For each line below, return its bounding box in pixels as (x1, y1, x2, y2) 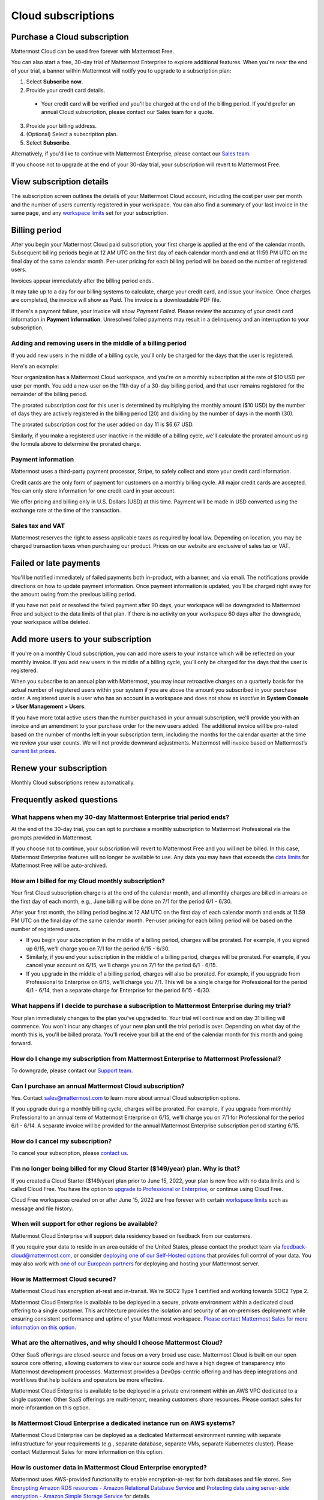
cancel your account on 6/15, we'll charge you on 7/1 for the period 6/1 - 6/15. (26, 962, 217, 969)
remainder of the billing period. (11, 391, 88, 398)
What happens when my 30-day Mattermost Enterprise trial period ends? (11, 813, 230, 821)
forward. (11, 1039, 32, 1046)
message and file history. (11, 1205, 74, 1212)
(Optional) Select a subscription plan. (26, 131, 118, 138)
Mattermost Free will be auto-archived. (11, 862, 107, 869)
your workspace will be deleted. (11, 619, 91, 626)
